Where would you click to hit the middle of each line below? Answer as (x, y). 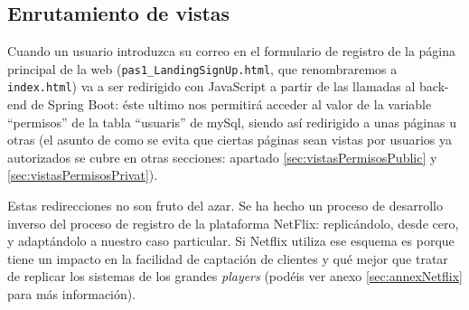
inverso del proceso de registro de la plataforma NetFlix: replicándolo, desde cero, (233, 223)
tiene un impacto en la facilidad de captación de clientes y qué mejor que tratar (228, 258)
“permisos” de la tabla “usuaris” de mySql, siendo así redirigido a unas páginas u (232, 122)
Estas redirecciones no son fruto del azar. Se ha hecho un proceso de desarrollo (225, 206)
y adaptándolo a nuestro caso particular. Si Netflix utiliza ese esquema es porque (231, 241)
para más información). (72, 294)
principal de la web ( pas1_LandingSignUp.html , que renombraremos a (202, 68)
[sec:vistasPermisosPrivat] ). (83, 175)
